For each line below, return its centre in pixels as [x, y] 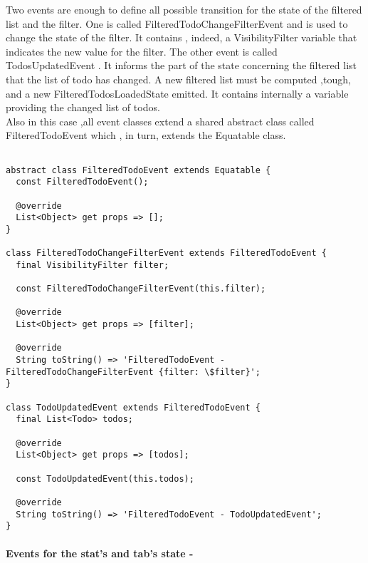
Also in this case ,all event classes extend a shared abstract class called [160, 121]
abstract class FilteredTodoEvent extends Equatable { [138, 170]
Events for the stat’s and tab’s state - [100, 553]
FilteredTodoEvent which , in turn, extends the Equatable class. [146, 135]
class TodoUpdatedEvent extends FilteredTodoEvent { [133, 407]
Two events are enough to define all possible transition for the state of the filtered [184, 9]
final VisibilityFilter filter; [93, 265]
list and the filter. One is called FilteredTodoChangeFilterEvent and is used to [177, 23]
